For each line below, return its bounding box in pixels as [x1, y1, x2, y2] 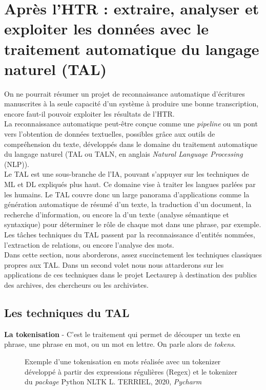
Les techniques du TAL [4, 304, 130, 320]
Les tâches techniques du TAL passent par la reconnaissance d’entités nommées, [4, 229, 255, 239]
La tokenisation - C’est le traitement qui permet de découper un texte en [4, 328, 240, 339]
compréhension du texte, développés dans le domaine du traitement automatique [4, 138, 258, 149]
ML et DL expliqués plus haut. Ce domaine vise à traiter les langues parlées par [4, 179, 256, 190]
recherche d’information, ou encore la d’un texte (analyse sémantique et [4, 209, 229, 219]
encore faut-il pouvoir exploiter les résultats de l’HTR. [4, 108, 175, 119]
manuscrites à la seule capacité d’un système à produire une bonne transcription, [4, 98, 259, 109]
